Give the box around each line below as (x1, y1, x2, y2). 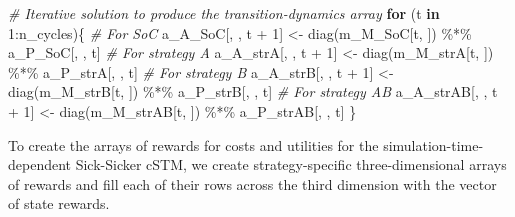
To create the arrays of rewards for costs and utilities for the (8, 134, 379, 155)
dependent (8, 154, 72, 175)
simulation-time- (383, 134, 484, 155)
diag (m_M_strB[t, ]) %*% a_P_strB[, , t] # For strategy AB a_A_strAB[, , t (8, 81, 498, 102)
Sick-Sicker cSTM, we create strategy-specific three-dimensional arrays (75, 154, 507, 175)
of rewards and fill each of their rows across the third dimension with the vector (8, 173, 497, 194)
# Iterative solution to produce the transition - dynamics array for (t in (8, 3, 440, 23)
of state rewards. (8, 193, 110, 214)
